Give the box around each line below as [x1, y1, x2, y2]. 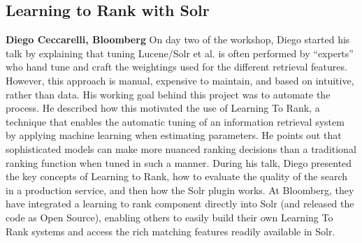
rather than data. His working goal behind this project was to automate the [6, 87, 331, 101]
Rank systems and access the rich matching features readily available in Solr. [6, 223, 335, 238]
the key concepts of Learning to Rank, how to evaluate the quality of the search [6, 169, 348, 184]
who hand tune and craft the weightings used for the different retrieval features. [6, 59, 347, 74]
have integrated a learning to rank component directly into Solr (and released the [6, 196, 354, 211]
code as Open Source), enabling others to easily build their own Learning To [6, 209, 333, 224]
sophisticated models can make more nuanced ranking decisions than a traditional [6, 141, 356, 156]
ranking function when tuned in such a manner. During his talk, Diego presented [6, 155, 352, 170]
